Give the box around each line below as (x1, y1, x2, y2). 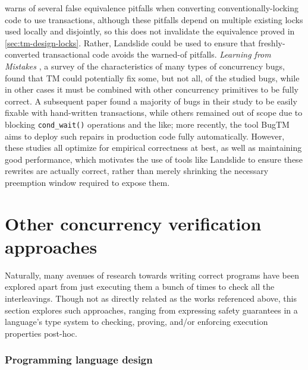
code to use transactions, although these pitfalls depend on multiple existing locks (5, 13, 303, 26)
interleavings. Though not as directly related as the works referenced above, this (5, 292, 297, 305)
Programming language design (5, 352, 153, 367)
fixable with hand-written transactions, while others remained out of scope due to (5, 106, 303, 119)
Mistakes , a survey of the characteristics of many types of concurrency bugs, (5, 59, 285, 72)
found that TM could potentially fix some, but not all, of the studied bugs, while (5, 71, 300, 84)
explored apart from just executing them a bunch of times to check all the (5, 280, 275, 293)
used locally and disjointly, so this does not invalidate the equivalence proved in (5, 25, 295, 37)
